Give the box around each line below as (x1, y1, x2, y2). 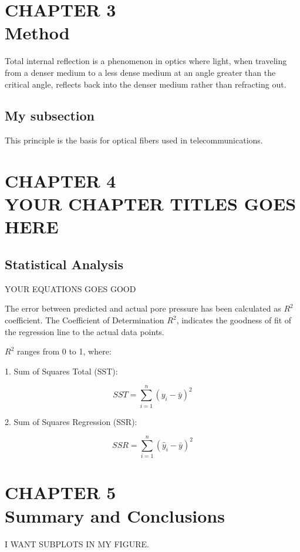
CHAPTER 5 (5, 480, 116, 504)
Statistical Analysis (5, 255, 124, 273)
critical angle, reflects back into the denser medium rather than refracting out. (5, 78, 286, 90)
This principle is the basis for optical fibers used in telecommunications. (5, 134, 263, 146)
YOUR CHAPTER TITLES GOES (5, 192, 296, 216)
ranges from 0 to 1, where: (16, 345, 112, 357)
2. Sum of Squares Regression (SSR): (5, 415, 137, 427)
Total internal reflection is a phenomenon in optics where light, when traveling (5, 55, 287, 67)
